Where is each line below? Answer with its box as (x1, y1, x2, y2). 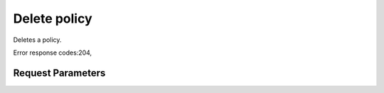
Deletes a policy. (13, 35, 62, 44)
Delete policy (13, 11, 92, 26)
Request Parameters (13, 67, 106, 79)
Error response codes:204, (13, 48, 92, 57)
